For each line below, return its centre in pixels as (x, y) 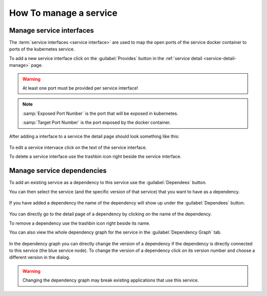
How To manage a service (63, 13)
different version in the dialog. (40, 257)
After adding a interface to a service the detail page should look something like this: (94, 136)
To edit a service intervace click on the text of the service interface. (78, 147)
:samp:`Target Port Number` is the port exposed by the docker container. (97, 123)
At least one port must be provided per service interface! (80, 88)
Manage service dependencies (58, 171)
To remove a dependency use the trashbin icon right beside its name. (80, 223)
